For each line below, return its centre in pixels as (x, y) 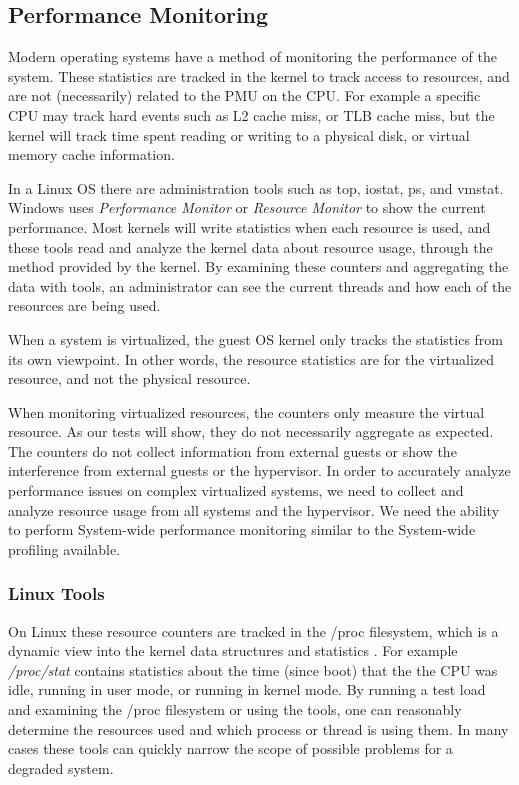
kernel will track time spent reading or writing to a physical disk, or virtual (239, 134)
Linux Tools (56, 593)
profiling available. (64, 548)
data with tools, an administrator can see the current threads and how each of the (260, 285)
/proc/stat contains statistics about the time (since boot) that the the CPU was (253, 669)
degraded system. (61, 767)
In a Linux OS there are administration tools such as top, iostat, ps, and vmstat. (256, 187)
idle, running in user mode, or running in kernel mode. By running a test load (247, 689)
